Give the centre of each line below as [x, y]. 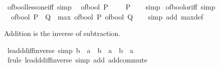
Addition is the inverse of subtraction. [62, 33]
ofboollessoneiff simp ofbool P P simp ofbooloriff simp [111, 6]
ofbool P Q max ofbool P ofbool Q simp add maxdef [107, 16]
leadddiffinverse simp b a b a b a [70, 50]
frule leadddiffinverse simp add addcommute [77, 60]
